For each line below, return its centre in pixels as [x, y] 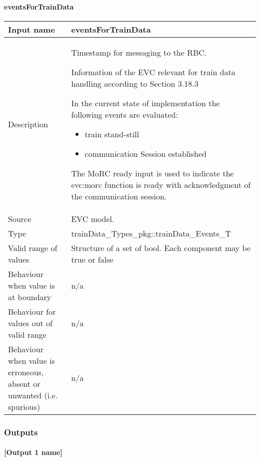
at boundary [30, 297]
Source [20, 218]
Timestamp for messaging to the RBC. [139, 52]
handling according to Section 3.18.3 [135, 83]
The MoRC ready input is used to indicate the [152, 173]
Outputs [21, 432]
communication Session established [146, 153]
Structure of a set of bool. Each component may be [161, 248]
